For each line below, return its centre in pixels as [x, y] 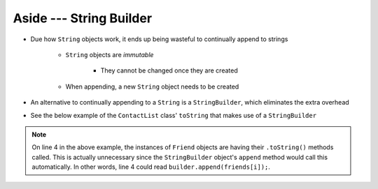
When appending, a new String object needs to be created [152, 86]
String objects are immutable [110, 54]
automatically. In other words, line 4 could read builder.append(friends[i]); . [151, 167]
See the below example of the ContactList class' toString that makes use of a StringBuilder [174, 115]
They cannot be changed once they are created [169, 70]
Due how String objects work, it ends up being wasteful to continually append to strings [159, 39]
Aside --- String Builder [83, 18]
